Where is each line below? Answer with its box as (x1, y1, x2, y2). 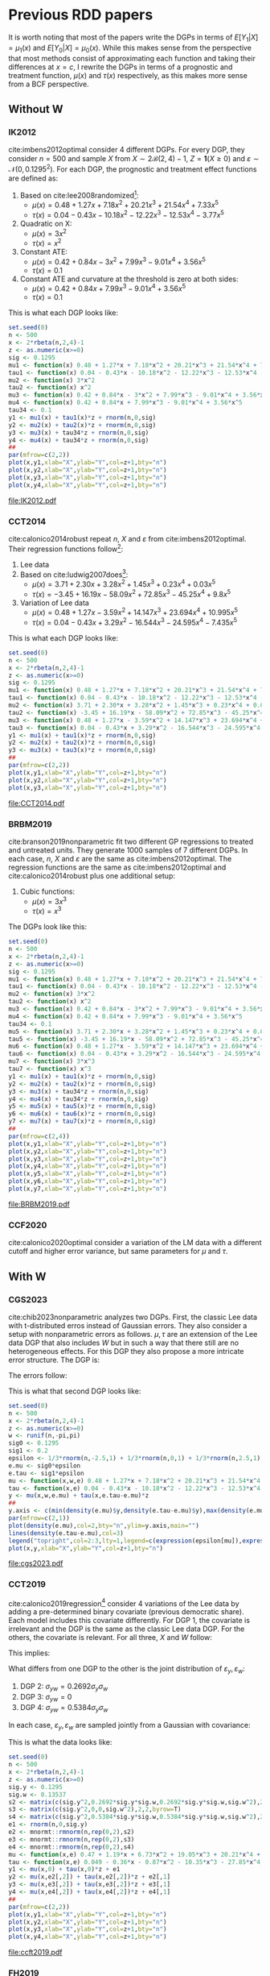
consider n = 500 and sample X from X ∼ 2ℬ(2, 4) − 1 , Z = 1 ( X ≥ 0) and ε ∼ (8, 154, 260, 164)
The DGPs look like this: (8, 922, 87, 932)
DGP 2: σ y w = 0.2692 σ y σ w (19, 1682, 108, 1693)
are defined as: (8, 173, 59, 183)
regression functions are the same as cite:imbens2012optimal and (8, 862, 227, 872)
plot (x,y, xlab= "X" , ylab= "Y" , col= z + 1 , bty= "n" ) (8, 1544, 163, 1552)
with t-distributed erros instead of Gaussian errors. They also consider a (8, 1320, 247, 1330)
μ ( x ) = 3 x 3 (31, 895, 67, 906)
